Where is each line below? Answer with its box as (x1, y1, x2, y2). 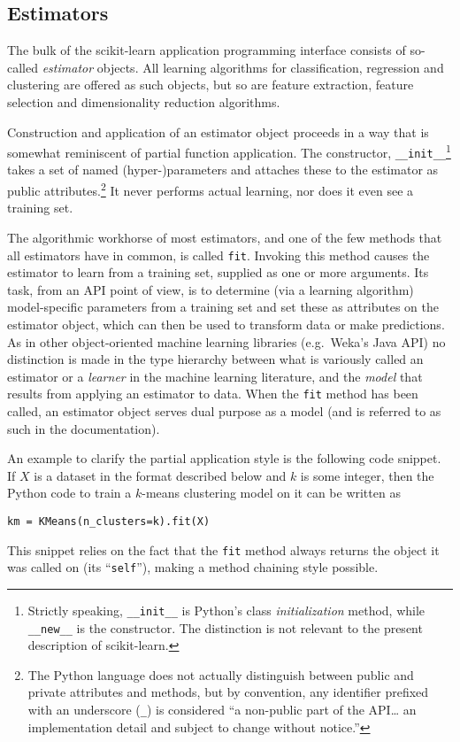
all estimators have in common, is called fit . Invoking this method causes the (7, 245, 430, 264)
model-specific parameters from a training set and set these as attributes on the (7, 298, 439, 316)
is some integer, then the (300, 466, 434, 484)
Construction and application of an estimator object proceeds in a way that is (7, 122, 429, 141)
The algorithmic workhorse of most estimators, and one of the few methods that (7, 228, 442, 246)
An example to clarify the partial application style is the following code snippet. (7, 449, 441, 468)
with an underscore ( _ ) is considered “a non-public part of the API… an (27, 700, 417, 719)
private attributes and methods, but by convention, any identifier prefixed (27, 683, 429, 701)
